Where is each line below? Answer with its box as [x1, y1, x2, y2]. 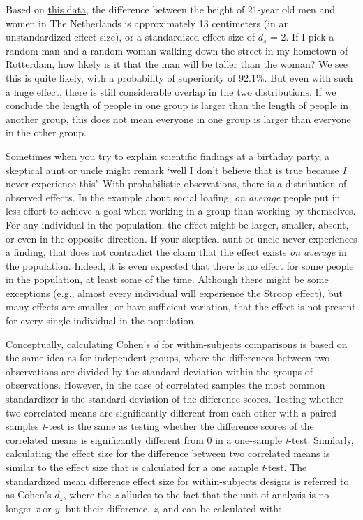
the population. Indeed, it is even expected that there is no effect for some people [6, 258, 354, 273]
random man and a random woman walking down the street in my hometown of [6, 43, 348, 57]
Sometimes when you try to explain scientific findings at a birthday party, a [6, 148, 329, 163]
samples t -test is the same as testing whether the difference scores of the [6, 419, 314, 433]
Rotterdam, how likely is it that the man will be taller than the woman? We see [6, 57, 348, 71]
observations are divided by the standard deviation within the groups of [6, 363, 313, 378]
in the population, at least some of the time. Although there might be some [6, 272, 329, 287]
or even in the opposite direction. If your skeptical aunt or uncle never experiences [6, 231, 357, 245]
